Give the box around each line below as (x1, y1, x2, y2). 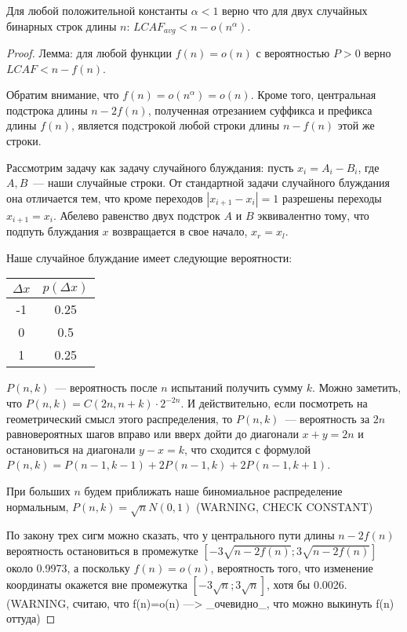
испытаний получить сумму (171, 379, 303, 396)
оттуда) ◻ (6, 610, 56, 627)
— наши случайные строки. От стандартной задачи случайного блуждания (33, 174, 390, 191)
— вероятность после (55, 379, 158, 396)
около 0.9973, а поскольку (6, 559, 130, 575)
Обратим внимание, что (6, 86, 119, 103)
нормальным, (6, 498, 69, 514)
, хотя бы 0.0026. (266, 575, 347, 592)
